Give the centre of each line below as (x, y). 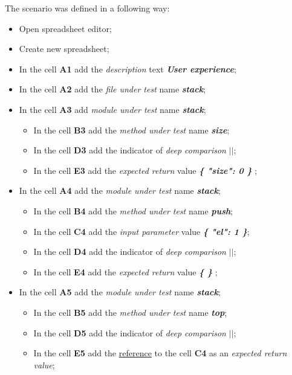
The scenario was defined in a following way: (87, 8)
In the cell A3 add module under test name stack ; (112, 109)
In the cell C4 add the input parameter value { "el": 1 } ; (141, 231)
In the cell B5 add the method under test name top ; (130, 312)
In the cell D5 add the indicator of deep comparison (130, 332)
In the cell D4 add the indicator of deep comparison (130, 252)
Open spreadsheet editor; (65, 28)
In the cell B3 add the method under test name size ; (131, 130)
